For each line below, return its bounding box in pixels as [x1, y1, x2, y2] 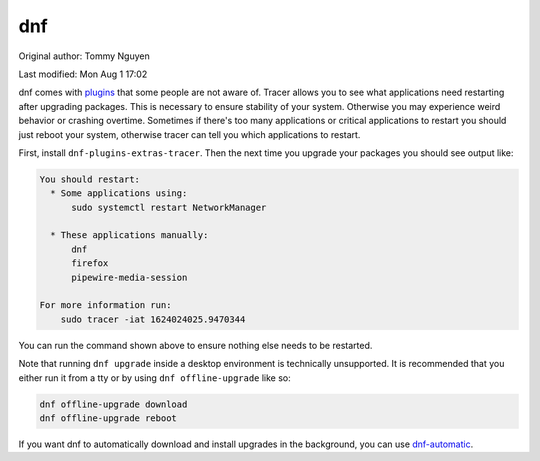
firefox [71, 258, 109, 269]
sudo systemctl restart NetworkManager [71, 201, 267, 213]
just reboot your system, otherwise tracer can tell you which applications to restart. [18, 128, 361, 140]
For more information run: [39, 300, 172, 311]
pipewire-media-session [71, 271, 188, 283]
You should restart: [39, 173, 140, 185]
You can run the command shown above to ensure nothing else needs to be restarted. [18, 339, 373, 351]
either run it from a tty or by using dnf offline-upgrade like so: [18, 371, 292, 384]
